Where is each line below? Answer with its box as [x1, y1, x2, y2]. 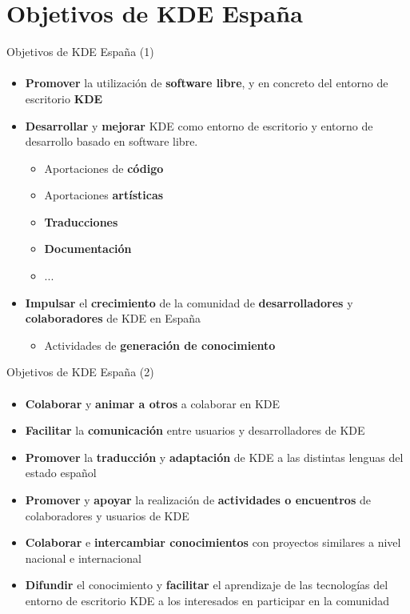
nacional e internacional [25, 549, 141, 566]
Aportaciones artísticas [44, 187, 164, 203]
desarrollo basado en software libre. [25, 133, 198, 150]
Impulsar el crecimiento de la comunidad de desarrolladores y [25, 294, 353, 311]
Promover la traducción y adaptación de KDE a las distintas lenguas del [25, 448, 404, 465]
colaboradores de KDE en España [25, 310, 201, 327]
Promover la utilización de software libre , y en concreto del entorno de [25, 74, 388, 91]
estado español [25, 464, 97, 481]
